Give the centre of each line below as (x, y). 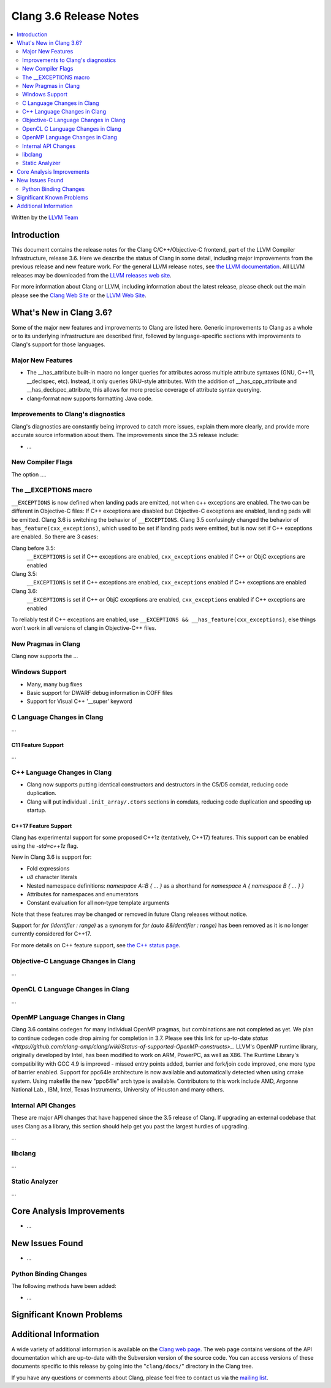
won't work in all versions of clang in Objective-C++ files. (84, 628)
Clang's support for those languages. (58, 344)
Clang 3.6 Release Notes (75, 16)
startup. (36, 810)
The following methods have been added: (64, 1286)
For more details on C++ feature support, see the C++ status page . (96, 945)
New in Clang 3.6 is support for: (51, 857)
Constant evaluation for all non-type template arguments (98, 903)
